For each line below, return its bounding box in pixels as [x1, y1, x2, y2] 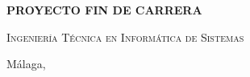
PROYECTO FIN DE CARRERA [6, 2, 202, 18]
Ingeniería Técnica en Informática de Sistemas [6, 28, 244, 45]
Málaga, [6, 55, 46, 72]
